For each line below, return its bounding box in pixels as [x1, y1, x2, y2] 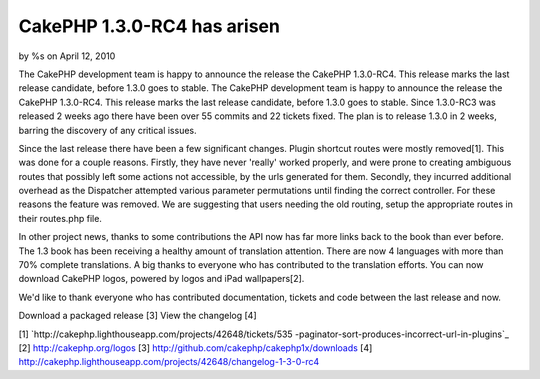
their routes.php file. [18, 212, 102, 224]
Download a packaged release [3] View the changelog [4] [18, 310, 257, 322]
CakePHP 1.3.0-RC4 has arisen [18, 15, 280, 37]
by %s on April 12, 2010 [18, 50, 116, 62]
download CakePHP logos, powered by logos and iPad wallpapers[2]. [18, 273, 305, 285]
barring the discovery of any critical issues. [18, 124, 197, 136]
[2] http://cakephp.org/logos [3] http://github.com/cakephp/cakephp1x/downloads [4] [18, 341, 373, 354]
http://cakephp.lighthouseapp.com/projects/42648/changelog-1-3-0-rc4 [18, 356, 320, 368]
